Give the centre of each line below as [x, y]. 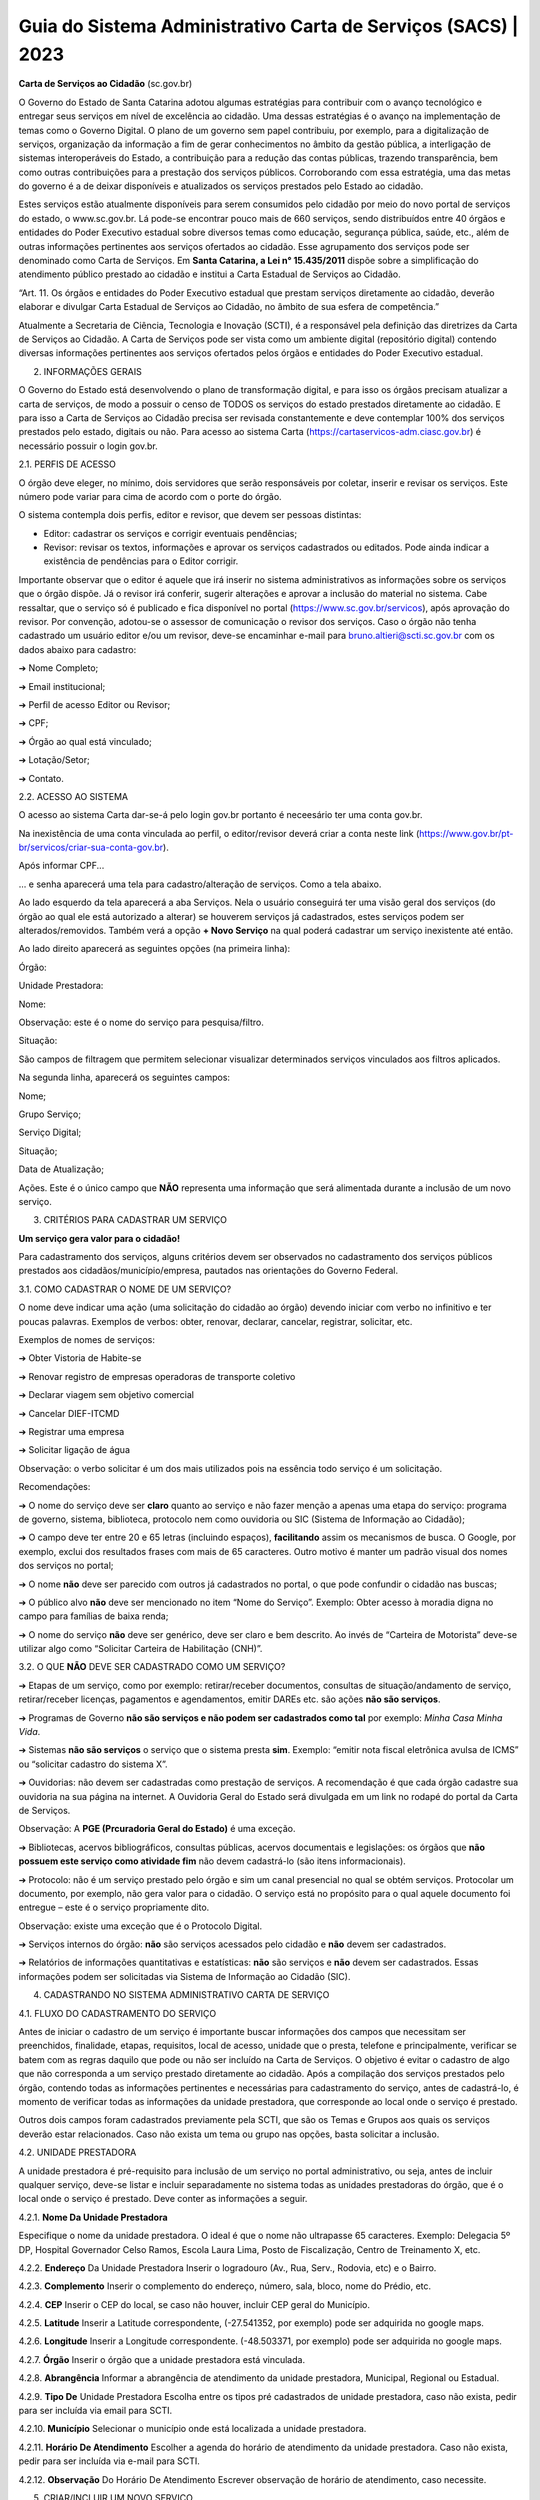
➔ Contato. [41, 778]
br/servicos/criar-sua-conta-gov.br [91, 847]
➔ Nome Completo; [58, 668]
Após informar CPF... [61, 866]
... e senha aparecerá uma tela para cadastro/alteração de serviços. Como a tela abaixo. [200, 884]
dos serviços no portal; [66, 1566]
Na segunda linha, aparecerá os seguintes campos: [124, 1077]
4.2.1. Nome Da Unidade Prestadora [93, 2217]
